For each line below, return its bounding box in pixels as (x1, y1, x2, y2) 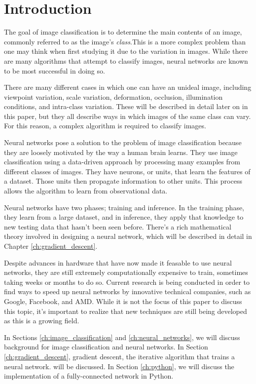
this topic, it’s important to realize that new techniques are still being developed (4, 306, 247, 316)
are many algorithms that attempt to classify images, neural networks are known (4, 55, 248, 66)
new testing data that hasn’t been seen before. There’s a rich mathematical (4, 221, 231, 231)
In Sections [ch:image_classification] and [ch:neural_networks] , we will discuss (4, 332, 240, 342)
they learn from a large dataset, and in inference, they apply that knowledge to (4, 212, 244, 222)
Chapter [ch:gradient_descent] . (4, 241, 98, 251)
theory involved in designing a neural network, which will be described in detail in (4, 231, 252, 241)
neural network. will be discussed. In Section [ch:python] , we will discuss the (4, 361, 234, 371)
